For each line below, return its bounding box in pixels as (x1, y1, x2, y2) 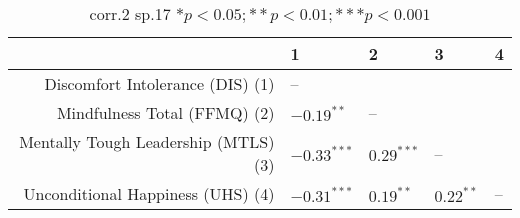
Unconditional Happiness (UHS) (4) (23, 182, 275, 205)
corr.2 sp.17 (89, 2, 171, 25)
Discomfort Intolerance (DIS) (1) (44, 72, 275, 95)
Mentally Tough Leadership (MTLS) (19, 130, 275, 153)
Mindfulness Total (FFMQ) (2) (56, 101, 275, 124)
